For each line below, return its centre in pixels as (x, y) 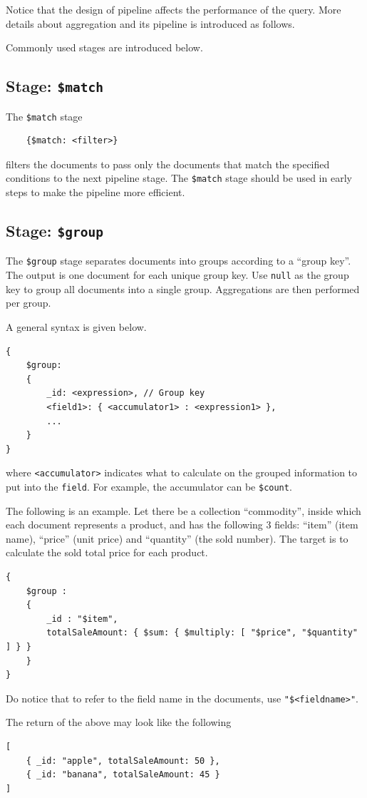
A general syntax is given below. (76, 326)
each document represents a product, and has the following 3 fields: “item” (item (182, 525)
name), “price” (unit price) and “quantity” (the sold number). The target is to (177, 538)
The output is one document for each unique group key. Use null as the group (177, 275)
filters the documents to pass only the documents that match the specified (168, 164)
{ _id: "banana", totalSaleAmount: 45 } (123, 775)
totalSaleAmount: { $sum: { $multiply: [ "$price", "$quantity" (202, 633)
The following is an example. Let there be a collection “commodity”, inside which (183, 510)
